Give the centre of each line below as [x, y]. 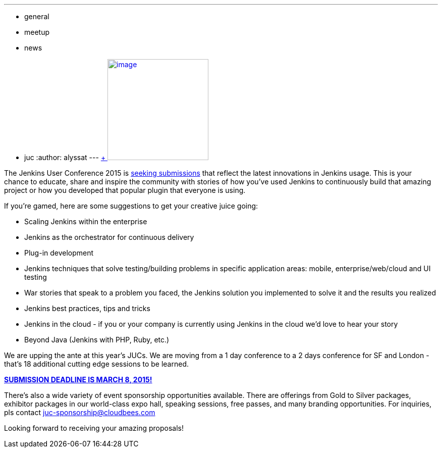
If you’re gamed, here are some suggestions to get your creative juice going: [131, 206]
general [37, 16]
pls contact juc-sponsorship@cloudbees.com [80, 412]
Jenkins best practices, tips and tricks [87, 308]
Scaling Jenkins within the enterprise [86, 221]
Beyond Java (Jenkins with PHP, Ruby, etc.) [97, 340]
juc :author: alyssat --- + [65, 157]
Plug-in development [59, 253]
